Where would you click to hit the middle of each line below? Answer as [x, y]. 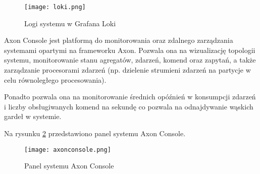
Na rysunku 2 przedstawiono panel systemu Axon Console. [95, 133]
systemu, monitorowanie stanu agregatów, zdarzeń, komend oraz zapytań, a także [130, 60]
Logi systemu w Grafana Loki [70, 23]
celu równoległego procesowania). [55, 79]
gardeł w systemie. [33, 116]
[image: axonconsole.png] [68, 150]
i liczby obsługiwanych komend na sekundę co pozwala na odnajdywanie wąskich [129, 106]
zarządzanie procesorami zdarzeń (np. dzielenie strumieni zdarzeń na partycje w [127, 70]
